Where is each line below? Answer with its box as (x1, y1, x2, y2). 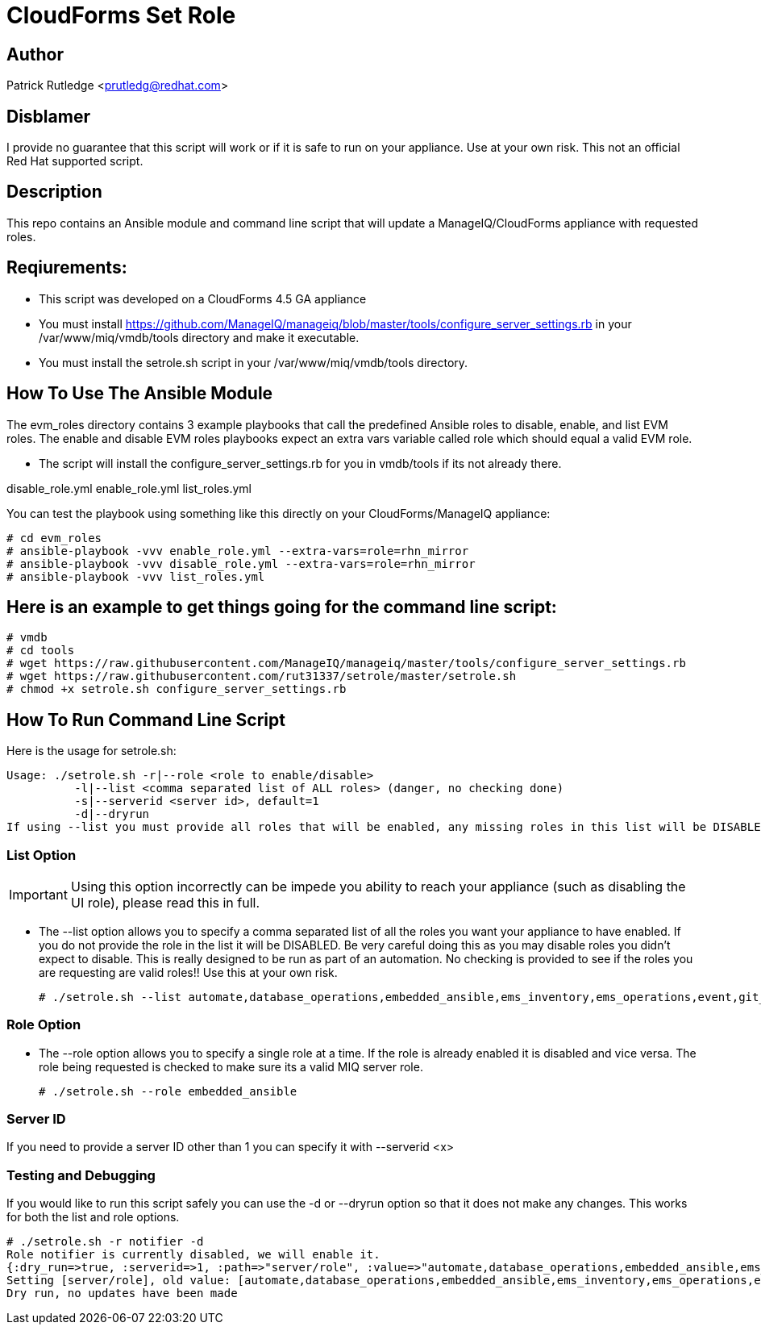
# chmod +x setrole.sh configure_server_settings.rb (6, 682, 347, 696)
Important (9, 886, 68, 903)
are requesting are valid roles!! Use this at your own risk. (39, 965, 338, 979)
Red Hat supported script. (6, 154, 143, 169)
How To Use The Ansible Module (6, 383, 273, 404)
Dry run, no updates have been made (6, 1287, 238, 1300)
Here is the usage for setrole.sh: (6, 744, 177, 758)
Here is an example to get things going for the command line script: (6, 596, 557, 617)
